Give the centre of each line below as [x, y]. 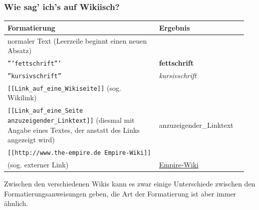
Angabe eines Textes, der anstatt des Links [74, 130]
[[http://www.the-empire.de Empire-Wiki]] [79, 153]
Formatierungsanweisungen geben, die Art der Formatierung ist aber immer [120, 193]
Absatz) [20, 50]
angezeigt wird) [31, 140]
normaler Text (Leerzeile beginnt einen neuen [77, 40]
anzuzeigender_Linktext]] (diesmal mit [71, 120]
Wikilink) [22, 97]
